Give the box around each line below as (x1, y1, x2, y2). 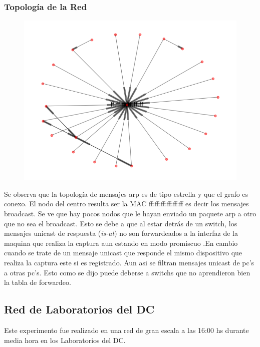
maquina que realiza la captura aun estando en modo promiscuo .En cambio (4, 237, 238, 248)
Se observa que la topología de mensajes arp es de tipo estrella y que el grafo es (4, 188, 248, 199)
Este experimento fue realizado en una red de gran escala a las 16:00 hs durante (4, 324, 249, 335)
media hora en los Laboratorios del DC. (4, 334, 126, 345)
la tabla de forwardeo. (4, 277, 71, 287)
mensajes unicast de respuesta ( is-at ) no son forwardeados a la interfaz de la (4, 228, 238, 238)
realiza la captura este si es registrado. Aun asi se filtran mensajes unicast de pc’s (4, 257, 254, 267)
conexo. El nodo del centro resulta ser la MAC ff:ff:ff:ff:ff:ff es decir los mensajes (4, 198, 249, 209)
